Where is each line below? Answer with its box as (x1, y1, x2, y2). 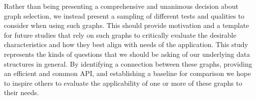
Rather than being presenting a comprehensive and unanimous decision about (4, 1, 239, 11)
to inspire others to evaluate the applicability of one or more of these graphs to (4, 77, 242, 88)
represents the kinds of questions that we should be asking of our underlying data (4, 49, 250, 59)
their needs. (4, 87, 39, 98)
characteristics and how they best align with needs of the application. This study (4, 39, 248, 49)
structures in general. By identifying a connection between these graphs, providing (4, 58, 252, 69)
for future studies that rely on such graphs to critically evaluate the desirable (4, 29, 236, 40)
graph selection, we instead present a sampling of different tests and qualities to (4, 10, 245, 21)
